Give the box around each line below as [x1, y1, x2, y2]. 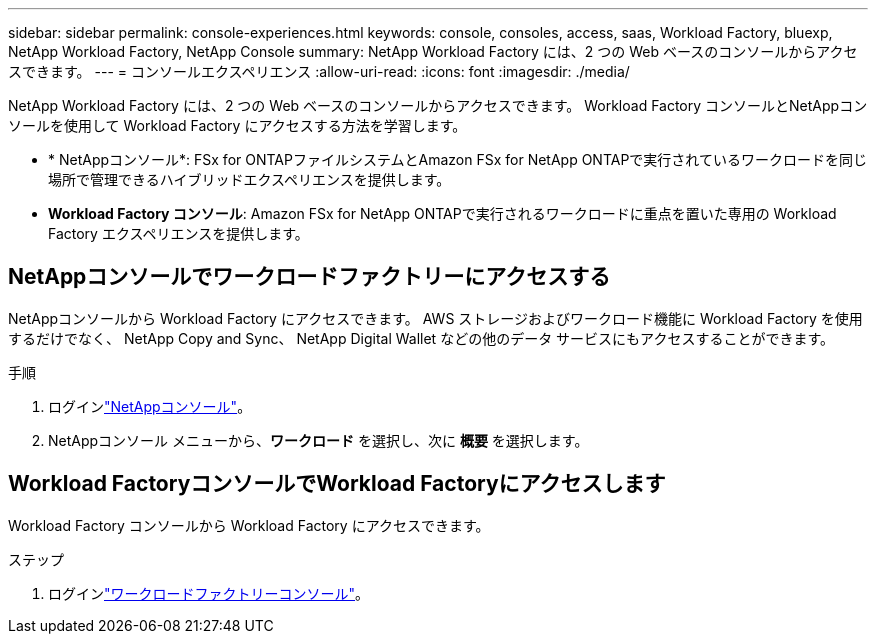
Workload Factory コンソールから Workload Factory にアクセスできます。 [8, 516, 490, 534]
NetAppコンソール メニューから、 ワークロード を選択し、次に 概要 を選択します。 [48, 431, 589, 449]
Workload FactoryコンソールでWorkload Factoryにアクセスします [8, 471, 666, 497]
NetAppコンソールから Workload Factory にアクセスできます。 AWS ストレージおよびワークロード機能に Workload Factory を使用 [8, 309, 863, 327]
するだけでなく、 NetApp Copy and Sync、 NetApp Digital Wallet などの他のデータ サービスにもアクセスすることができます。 [8, 329, 834, 347]
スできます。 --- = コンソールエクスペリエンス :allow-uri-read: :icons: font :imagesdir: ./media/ [8, 63, 630, 80]
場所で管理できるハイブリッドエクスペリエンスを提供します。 [48, 171, 451, 188]
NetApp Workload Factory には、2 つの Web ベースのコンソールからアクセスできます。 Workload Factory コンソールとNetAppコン [8, 97, 868, 114]
